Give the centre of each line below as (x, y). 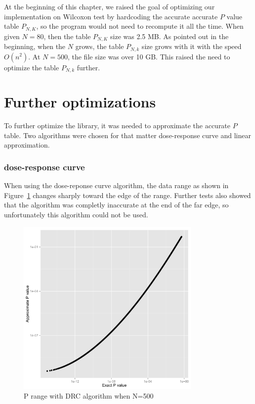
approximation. (27, 145)
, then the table (67, 36)
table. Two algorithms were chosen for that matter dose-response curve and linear (127, 135)
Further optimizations (80, 102)
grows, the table (100, 46)
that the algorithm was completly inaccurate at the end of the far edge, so (116, 205)
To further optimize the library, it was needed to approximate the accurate (117, 126)
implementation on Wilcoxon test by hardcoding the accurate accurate (111, 16)
